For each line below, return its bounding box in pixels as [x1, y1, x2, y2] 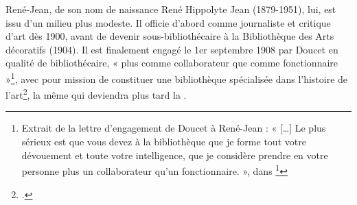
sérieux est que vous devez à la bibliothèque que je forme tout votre [21, 134, 306, 149]
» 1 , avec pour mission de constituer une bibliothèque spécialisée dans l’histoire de [5, 69, 348, 86]
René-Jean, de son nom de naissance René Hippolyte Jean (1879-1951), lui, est [5, 2, 336, 16]
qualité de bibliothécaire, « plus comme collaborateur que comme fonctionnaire [5, 56, 338, 70]
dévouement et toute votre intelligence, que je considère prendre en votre [21, 147, 328, 162]
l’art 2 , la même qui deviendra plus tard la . [5, 86, 187, 101]
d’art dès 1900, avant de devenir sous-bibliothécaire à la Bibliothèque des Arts [5, 29, 334, 43]
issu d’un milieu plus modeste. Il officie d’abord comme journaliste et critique [5, 15, 331, 29]
